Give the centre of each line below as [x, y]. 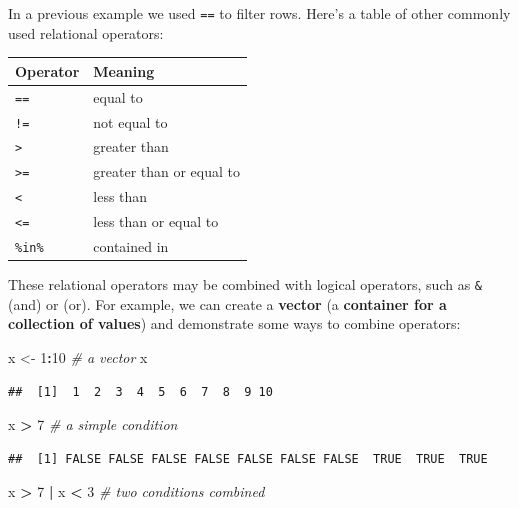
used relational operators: [86, 32]
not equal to [130, 121]
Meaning [124, 70]
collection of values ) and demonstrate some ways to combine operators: [234, 323]
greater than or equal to [167, 171]
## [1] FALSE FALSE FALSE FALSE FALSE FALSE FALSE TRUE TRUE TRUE [248, 458]
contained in [131, 246]
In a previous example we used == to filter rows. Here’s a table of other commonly [259, 13]
